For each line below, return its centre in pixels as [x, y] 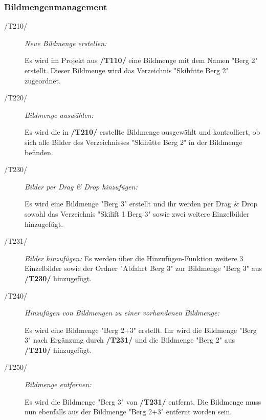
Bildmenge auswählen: [59, 114]
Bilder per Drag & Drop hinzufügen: [81, 186]
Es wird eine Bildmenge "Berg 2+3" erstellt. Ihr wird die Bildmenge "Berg [141, 330]
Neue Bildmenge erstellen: [66, 43]
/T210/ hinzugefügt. [58, 350]
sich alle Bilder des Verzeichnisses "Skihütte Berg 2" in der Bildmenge [134, 142]
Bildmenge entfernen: [58, 384]
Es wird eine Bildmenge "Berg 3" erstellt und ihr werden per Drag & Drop [141, 204]
